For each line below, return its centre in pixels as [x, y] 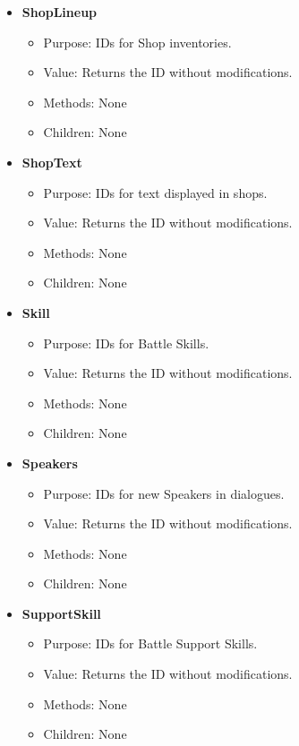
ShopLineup [60, 12]
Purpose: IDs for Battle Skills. [126, 343]
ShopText [52, 162]
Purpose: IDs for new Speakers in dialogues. [164, 493]
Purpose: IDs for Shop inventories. [137, 42]
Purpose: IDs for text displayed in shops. [155, 192]
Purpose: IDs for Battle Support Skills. [150, 643]
